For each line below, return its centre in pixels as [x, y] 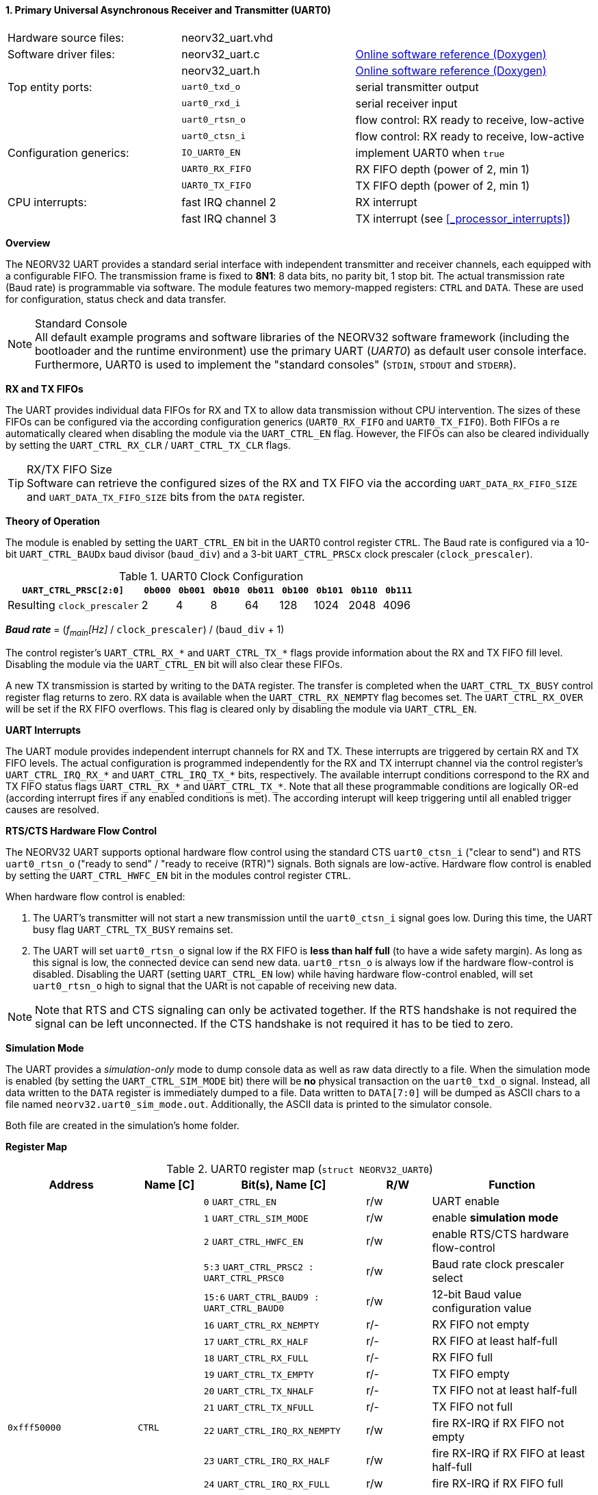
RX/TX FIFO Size [69, 469]
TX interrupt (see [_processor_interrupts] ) [463, 218]
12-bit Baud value [477, 1295]
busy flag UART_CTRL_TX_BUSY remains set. [133, 930]
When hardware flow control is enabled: [95, 897]
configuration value [482, 1308]
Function [512, 1185]
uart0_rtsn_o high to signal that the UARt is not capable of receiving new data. [215, 986]
